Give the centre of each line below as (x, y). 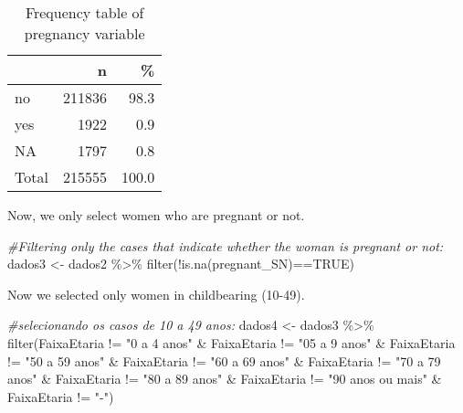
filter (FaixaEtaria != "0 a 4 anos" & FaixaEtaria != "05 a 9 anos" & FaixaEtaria (231, 342)
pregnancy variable (84, 33)
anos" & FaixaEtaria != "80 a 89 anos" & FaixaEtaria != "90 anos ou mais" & (225, 379)
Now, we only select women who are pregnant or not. (156, 215)
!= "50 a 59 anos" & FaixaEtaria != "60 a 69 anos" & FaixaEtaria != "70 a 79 (224, 360)
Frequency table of (84, 12)
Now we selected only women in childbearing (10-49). (156, 294)
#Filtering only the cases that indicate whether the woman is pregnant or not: (226, 245)
